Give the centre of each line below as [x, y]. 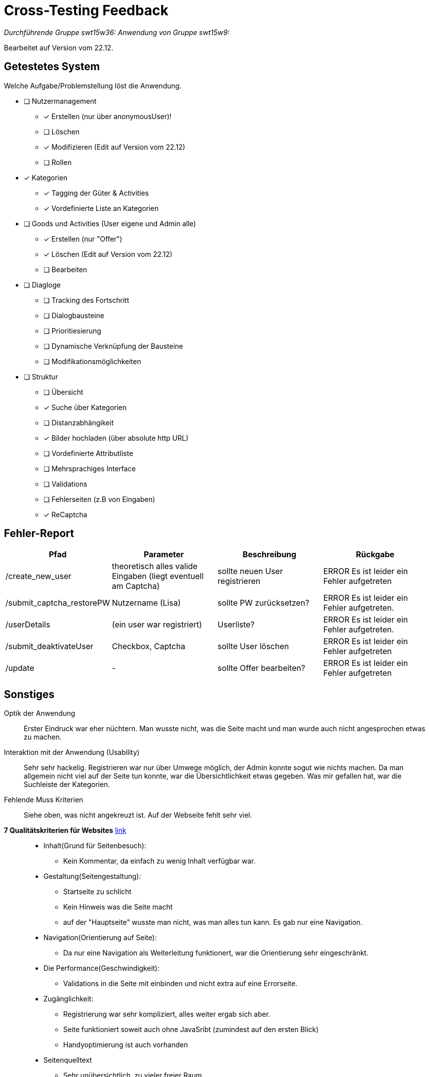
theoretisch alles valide [155, 566]
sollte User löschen [253, 646]
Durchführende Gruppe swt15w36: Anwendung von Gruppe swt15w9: [117, 32]
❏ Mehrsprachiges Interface [90, 468]
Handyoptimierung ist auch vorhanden [126, 1045]
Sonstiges [29, 694]
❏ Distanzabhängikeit [79, 422]
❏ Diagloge [42, 285]
